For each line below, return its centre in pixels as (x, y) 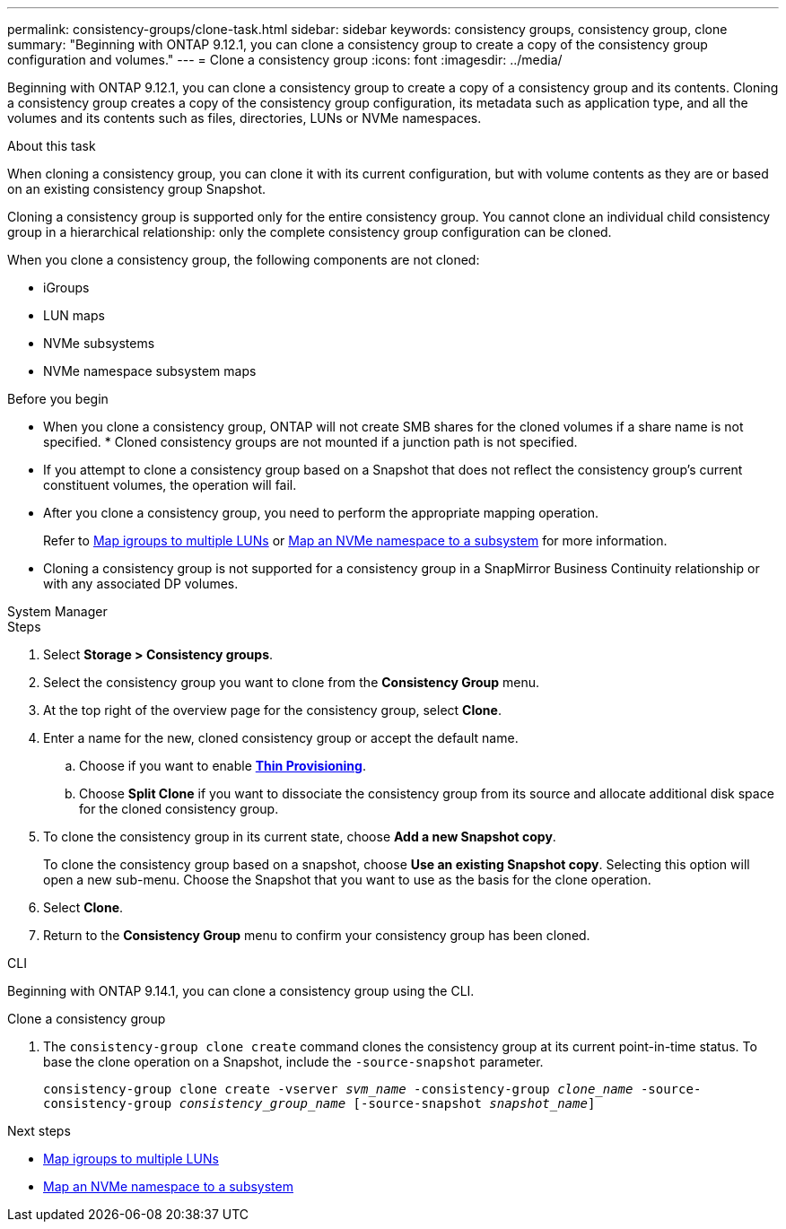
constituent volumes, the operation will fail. (170, 485)
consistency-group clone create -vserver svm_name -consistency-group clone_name (338, 1089)
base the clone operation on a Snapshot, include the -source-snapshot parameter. (293, 1062)
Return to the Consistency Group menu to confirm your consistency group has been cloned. (317, 935)
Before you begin (58, 399)
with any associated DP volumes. (141, 584)
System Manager (57, 611)
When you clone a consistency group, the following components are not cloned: (244, 260)
